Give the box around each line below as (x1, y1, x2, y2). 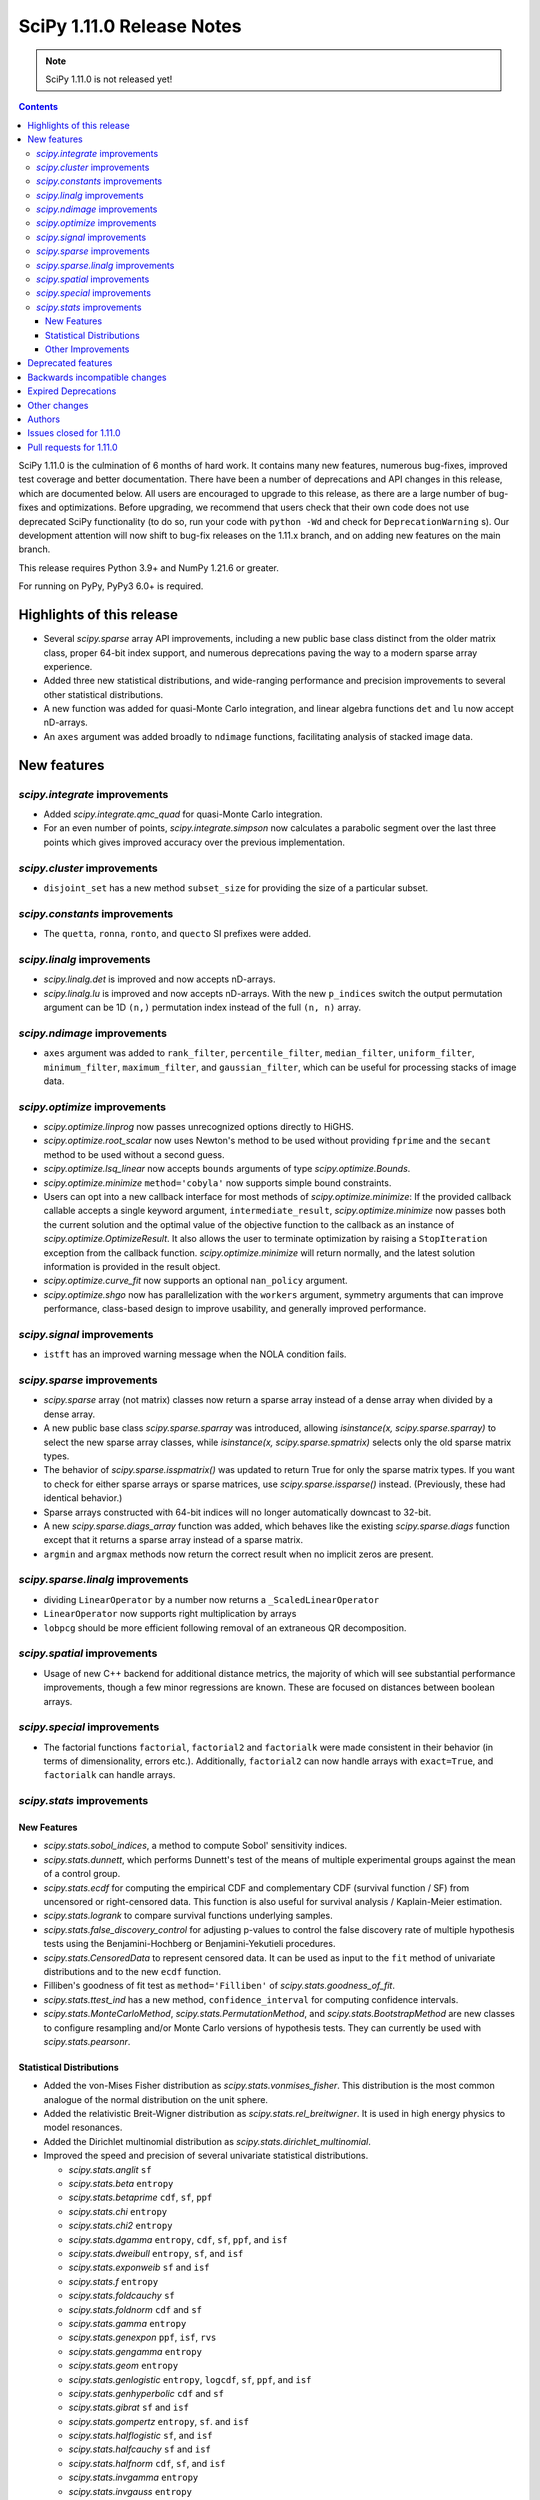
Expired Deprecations (27, 385, 117, 397)
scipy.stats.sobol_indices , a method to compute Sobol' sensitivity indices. (43, 1840, 348, 1852)
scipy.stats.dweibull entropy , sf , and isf (68, 2247, 244, 2259)
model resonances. (43, 2121, 123, 2134)
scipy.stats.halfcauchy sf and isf (68, 2443, 212, 2455)
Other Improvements (45, 343, 130, 355)
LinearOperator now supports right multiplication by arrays (43, 1608, 297, 1620)
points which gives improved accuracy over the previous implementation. (43, 836, 345, 848)
